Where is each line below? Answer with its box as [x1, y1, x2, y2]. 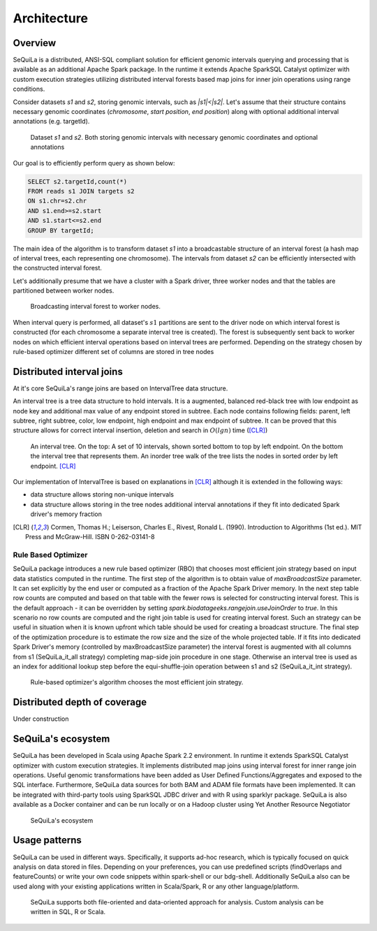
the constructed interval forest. [13, 264, 103, 272]
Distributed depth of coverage [13, 696, 147, 708]
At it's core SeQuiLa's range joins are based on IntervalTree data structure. [13, 384, 228, 393]
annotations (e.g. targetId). [13, 117, 90, 126]
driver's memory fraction [30, 510, 103, 518]
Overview [13, 37, 57, 49]
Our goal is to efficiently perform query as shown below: [13, 159, 175, 167]
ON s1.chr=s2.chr [27, 197, 87, 205]
